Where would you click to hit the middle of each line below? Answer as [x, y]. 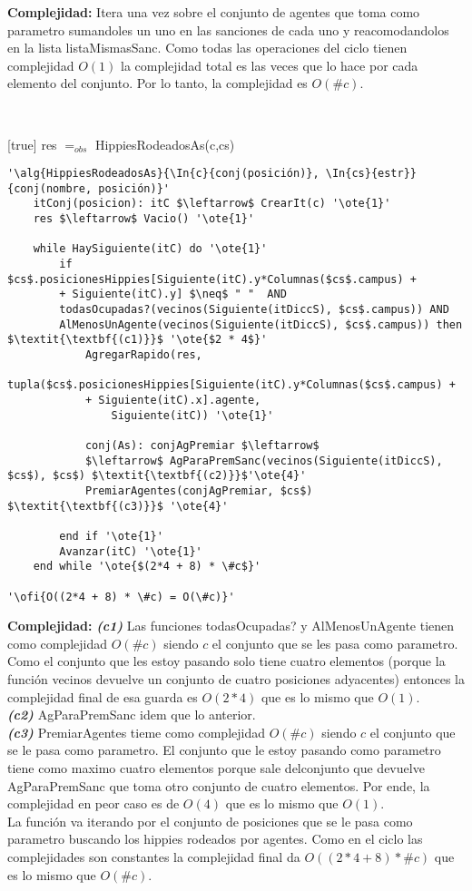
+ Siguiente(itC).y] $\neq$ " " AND [173, 294]
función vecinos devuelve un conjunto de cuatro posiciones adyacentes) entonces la [236, 678]
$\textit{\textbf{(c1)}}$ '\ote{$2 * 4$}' [138, 340]
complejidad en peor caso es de [93, 803]
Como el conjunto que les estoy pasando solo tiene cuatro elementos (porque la [226, 661]
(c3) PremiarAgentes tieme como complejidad [137, 732]
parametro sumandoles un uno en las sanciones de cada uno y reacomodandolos [228, 29]
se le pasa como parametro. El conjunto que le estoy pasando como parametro [224, 750]
